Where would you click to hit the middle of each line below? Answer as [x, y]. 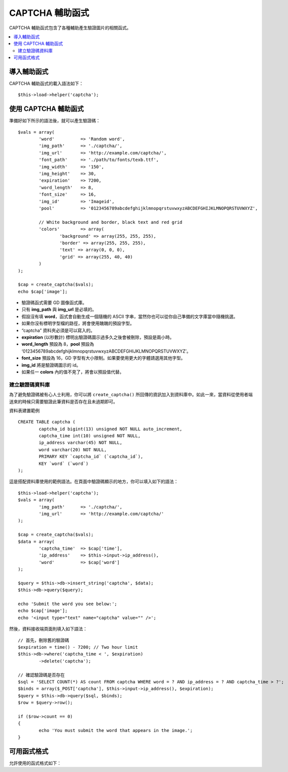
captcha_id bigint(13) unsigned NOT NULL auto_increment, [111, 429]
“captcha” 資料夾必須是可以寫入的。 [58, 330]
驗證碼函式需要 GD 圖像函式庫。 [54, 303]
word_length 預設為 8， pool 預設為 [58, 344]
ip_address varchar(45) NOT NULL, [81, 443]
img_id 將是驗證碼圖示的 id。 [51, 365]
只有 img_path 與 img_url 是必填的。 [59, 309]
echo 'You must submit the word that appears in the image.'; [116, 730]
